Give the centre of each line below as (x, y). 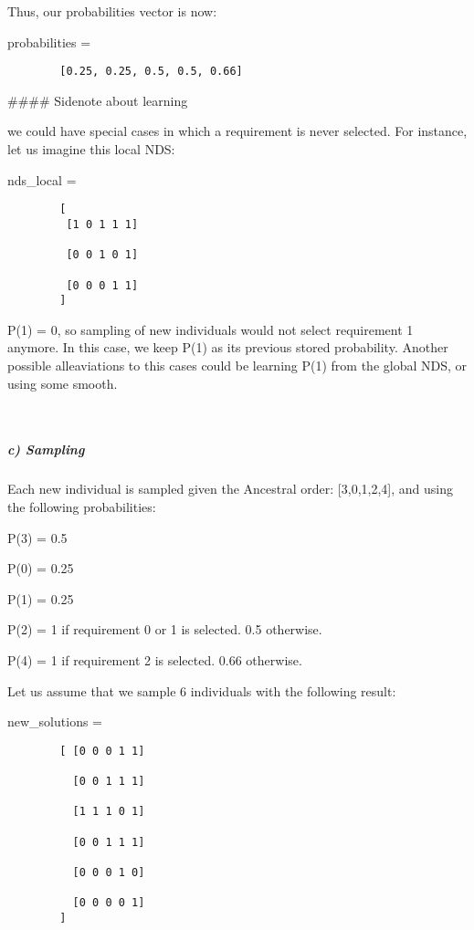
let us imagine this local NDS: (91, 149)
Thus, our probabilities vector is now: (112, 11)
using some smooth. (63, 383)
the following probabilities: (82, 506)
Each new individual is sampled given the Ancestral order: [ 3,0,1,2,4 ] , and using (230, 489)
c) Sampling (46, 449)
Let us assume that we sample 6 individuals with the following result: (202, 690)
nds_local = (42, 179)
